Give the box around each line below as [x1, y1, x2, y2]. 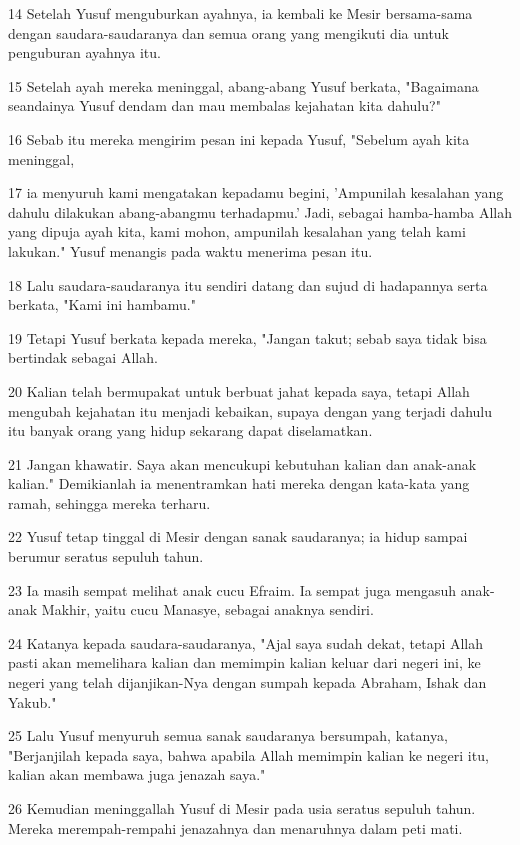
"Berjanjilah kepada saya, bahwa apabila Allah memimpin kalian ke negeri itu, [8, 744, 489, 765]
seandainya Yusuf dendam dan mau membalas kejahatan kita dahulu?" [8, 95, 441, 116]
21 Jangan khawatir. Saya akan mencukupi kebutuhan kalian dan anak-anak [8, 453, 477, 474]
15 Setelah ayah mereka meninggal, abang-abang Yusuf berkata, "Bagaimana [8, 75, 479, 96]
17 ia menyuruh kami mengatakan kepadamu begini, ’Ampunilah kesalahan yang [8, 182, 504, 203]
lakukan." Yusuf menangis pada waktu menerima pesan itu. [8, 240, 373, 261]
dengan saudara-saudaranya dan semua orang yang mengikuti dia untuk [8, 22, 450, 43]
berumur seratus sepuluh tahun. [8, 546, 204, 567]
